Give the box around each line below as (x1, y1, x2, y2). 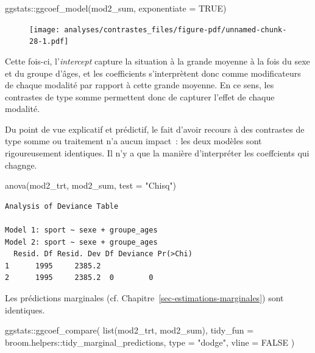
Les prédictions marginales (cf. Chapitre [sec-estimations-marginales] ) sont (5, 292, 284, 304)
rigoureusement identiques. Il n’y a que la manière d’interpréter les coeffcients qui (5, 147, 310, 159)
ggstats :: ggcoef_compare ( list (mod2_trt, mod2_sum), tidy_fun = (5, 324, 254, 337)
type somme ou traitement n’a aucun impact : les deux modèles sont (5, 135, 262, 147)
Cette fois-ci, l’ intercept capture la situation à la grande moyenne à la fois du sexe (5, 54, 310, 67)
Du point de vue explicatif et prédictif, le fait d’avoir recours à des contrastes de (5, 122, 305, 135)
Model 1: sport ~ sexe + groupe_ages (5, 226, 158, 235)
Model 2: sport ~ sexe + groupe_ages (5, 237, 158, 246)
